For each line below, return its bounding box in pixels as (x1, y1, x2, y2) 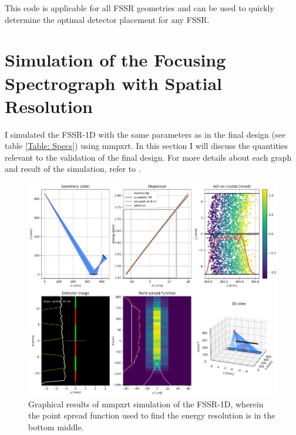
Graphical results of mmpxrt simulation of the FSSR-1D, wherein (28, 397, 264, 410)
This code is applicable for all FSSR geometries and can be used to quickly (5, 2, 274, 14)
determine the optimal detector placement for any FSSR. (5, 13, 210, 25)
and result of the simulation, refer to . (5, 162, 141, 175)
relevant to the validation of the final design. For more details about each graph (5, 151, 292, 163)
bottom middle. (28, 420, 84, 433)
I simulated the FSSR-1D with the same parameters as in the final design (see (5, 128, 285, 140)
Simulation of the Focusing (5, 48, 226, 72)
